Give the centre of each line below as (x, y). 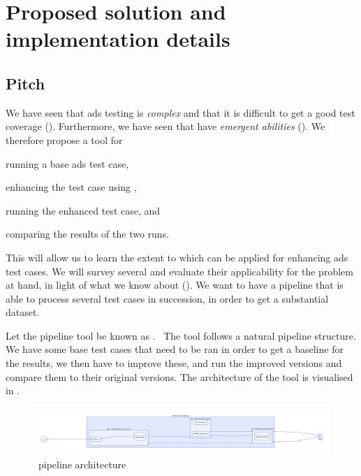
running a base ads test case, (67, 163)
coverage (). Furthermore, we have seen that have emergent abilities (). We (165, 126)
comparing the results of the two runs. (88, 234)
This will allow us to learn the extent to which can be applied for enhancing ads (177, 257)
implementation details (118, 39)
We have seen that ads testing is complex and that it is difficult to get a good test (180, 112)
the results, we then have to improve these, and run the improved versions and (174, 363)
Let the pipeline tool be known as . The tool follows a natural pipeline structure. (181, 335)
